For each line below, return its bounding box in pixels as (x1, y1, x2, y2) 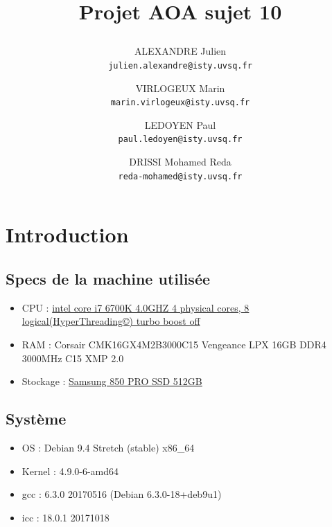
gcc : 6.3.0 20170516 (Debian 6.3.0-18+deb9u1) (21, 487, 222, 501)
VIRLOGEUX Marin (135, 80, 225, 95)
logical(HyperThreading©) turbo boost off (21, 314, 200, 328)
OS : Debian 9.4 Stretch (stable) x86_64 (21, 440, 195, 454)
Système (6, 408, 67, 429)
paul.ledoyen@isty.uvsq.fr (118, 134, 243, 145)
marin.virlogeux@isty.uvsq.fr (110, 98, 250, 108)
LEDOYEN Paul (144, 117, 216, 132)
